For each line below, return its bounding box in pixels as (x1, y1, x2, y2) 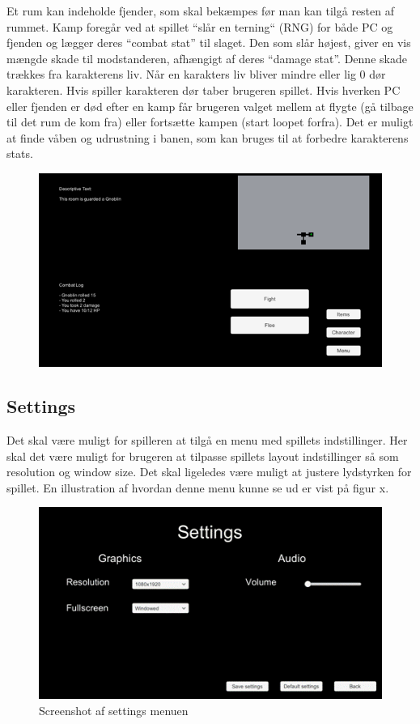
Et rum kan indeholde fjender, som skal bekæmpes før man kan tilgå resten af (6, 2, 395, 19)
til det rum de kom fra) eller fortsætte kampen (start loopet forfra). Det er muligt (6, 113, 414, 130)
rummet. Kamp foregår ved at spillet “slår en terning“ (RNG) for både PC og (6, 18, 393, 35)
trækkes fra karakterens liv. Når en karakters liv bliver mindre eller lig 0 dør (6, 66, 386, 83)
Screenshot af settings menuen (39, 701, 189, 718)
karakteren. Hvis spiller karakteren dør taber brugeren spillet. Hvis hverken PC (6, 81, 401, 98)
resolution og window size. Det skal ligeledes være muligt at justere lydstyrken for (6, 463, 412, 480)
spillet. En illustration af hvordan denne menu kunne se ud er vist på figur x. (6, 479, 389, 496)
